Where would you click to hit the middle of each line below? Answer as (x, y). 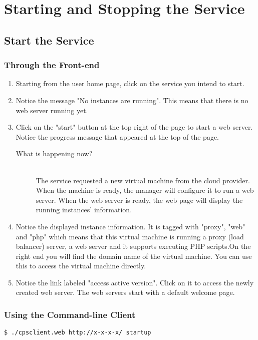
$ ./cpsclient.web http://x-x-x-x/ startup (78, 333)
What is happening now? (54, 153)
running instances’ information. (84, 210)
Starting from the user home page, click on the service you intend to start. (130, 83)
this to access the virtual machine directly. (81, 266)
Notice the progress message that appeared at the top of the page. (117, 136)
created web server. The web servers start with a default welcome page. (125, 292)
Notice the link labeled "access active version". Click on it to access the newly (135, 282)
